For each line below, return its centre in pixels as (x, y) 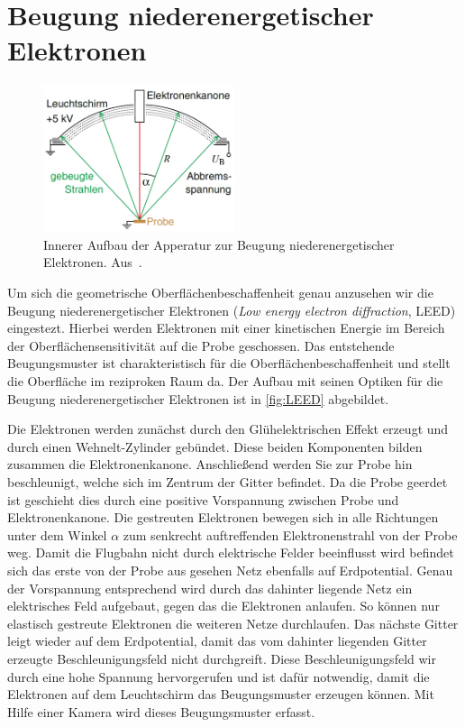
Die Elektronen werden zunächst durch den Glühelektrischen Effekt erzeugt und (228, 429)
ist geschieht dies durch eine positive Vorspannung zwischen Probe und (203, 499)
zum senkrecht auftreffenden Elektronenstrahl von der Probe (290, 534)
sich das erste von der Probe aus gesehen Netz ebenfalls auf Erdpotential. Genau (230, 570)
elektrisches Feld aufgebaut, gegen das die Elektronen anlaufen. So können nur (223, 606)
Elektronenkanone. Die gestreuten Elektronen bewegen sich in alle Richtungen (223, 517)
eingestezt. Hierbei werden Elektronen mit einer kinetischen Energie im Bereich (226, 328)
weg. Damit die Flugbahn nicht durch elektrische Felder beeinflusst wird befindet (231, 552)
